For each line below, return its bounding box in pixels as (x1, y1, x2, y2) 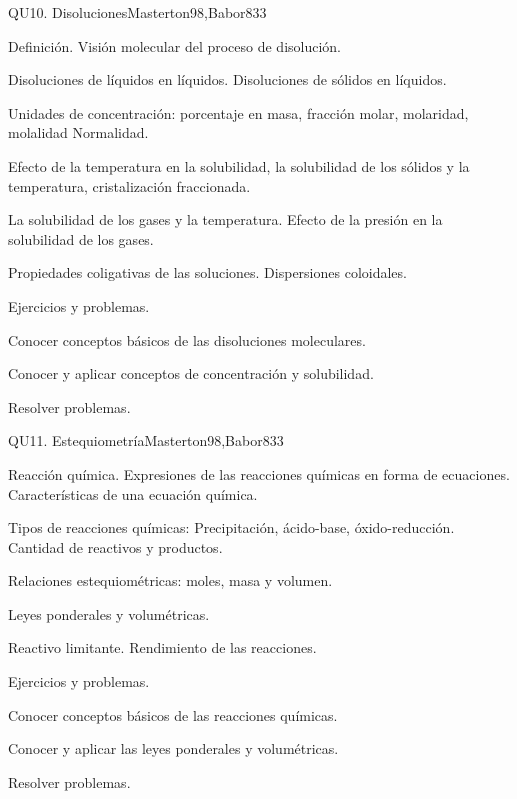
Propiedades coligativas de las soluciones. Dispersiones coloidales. (8, 262, 407, 283)
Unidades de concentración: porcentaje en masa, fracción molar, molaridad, (8, 102, 469, 123)
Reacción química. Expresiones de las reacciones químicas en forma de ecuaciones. (8, 463, 510, 484)
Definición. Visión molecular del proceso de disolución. (8, 35, 342, 56)
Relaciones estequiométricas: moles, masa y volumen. (8, 570, 333, 591)
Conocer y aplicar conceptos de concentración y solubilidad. (8, 363, 374, 384)
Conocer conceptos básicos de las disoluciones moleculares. (8, 329, 366, 350)
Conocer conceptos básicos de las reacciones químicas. (8, 704, 338, 725)
